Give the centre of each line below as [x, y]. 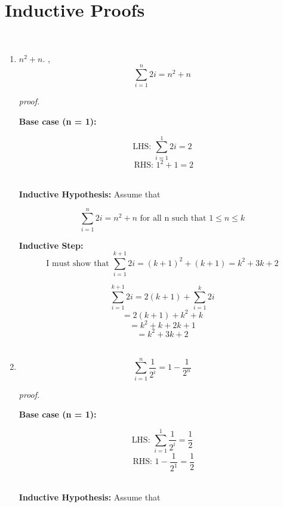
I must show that [78, 263]
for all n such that [173, 219]
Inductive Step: [51, 245]
